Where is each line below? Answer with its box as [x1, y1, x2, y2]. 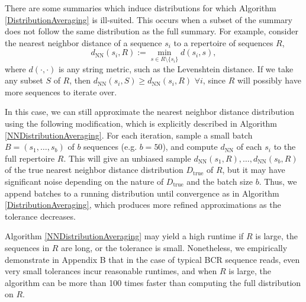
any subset [5, 74, 43, 86]
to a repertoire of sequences [173, 36, 273, 49]
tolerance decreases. [5, 210, 76, 222]
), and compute [162, 140, 218, 153]
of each [236, 140, 262, 153]
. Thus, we [259, 175, 297, 187]
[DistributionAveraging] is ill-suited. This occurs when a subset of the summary [5, 13, 292, 25]
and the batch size [186, 175, 253, 187]
